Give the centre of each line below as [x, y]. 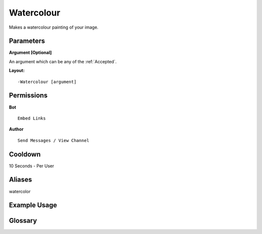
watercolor [20, 191]
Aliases [21, 180]
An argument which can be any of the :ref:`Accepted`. [63, 61]
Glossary [23, 221]
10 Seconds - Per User [32, 166]
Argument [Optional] [30, 53]
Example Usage [33, 205]
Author [16, 129]
